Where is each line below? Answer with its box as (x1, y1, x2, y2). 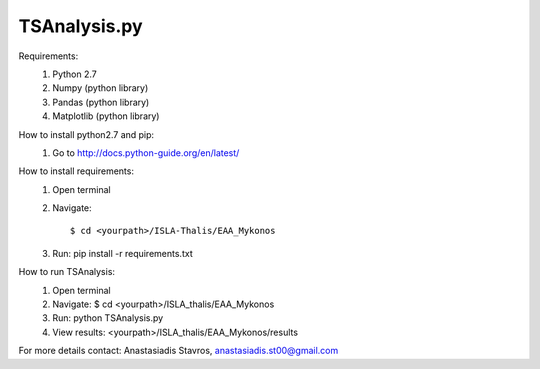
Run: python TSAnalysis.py (52, 312, 164, 324)
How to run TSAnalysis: (18, 266, 115, 278)
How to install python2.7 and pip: (18, 128, 155, 140)
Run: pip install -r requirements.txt (52, 247, 194, 259)
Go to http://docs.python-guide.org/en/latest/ (52, 146, 240, 159)
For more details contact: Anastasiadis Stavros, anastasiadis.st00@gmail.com (18, 345, 339, 357)
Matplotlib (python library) (52, 110, 160, 122)
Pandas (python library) (52, 96, 150, 108)
